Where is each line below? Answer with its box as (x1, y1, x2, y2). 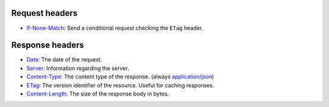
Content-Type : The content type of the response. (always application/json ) (26, 73, 214, 80)
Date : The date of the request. (26, 56, 102, 63)
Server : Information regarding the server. (26, 64, 129, 72)
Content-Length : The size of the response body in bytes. (26, 90, 169, 97)
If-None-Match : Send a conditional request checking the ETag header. (26, 24, 203, 32)
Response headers (11, 40, 85, 50)
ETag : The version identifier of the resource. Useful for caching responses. (26, 81, 214, 89)
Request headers (11, 8, 78, 18)
